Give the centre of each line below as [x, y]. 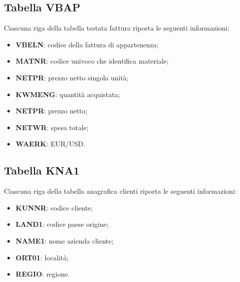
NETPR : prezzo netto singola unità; [72, 77]
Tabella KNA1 [42, 170]
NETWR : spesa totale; [52, 127]
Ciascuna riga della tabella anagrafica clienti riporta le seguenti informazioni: [120, 191]
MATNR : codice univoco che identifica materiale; [92, 61]
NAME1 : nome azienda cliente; [65, 240]
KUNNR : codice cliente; [54, 207]
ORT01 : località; [42, 257]
